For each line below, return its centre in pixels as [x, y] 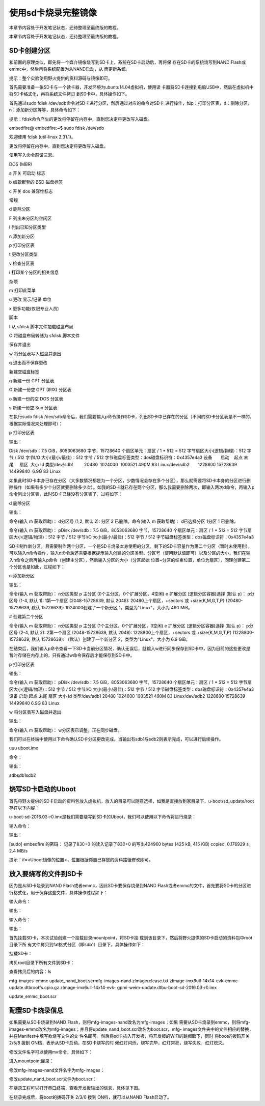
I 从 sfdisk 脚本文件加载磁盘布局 [41, 326]
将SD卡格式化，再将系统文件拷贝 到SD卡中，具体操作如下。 [69, 94]
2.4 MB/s [18, 851]
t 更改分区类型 [23, 254]
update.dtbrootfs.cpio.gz [34, 987]
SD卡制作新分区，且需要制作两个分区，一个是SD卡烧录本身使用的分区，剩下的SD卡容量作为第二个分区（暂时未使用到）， [131, 546]
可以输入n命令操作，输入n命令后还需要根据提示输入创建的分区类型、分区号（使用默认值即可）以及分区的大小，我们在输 [130, 553]
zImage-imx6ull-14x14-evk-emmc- [205, 981]
